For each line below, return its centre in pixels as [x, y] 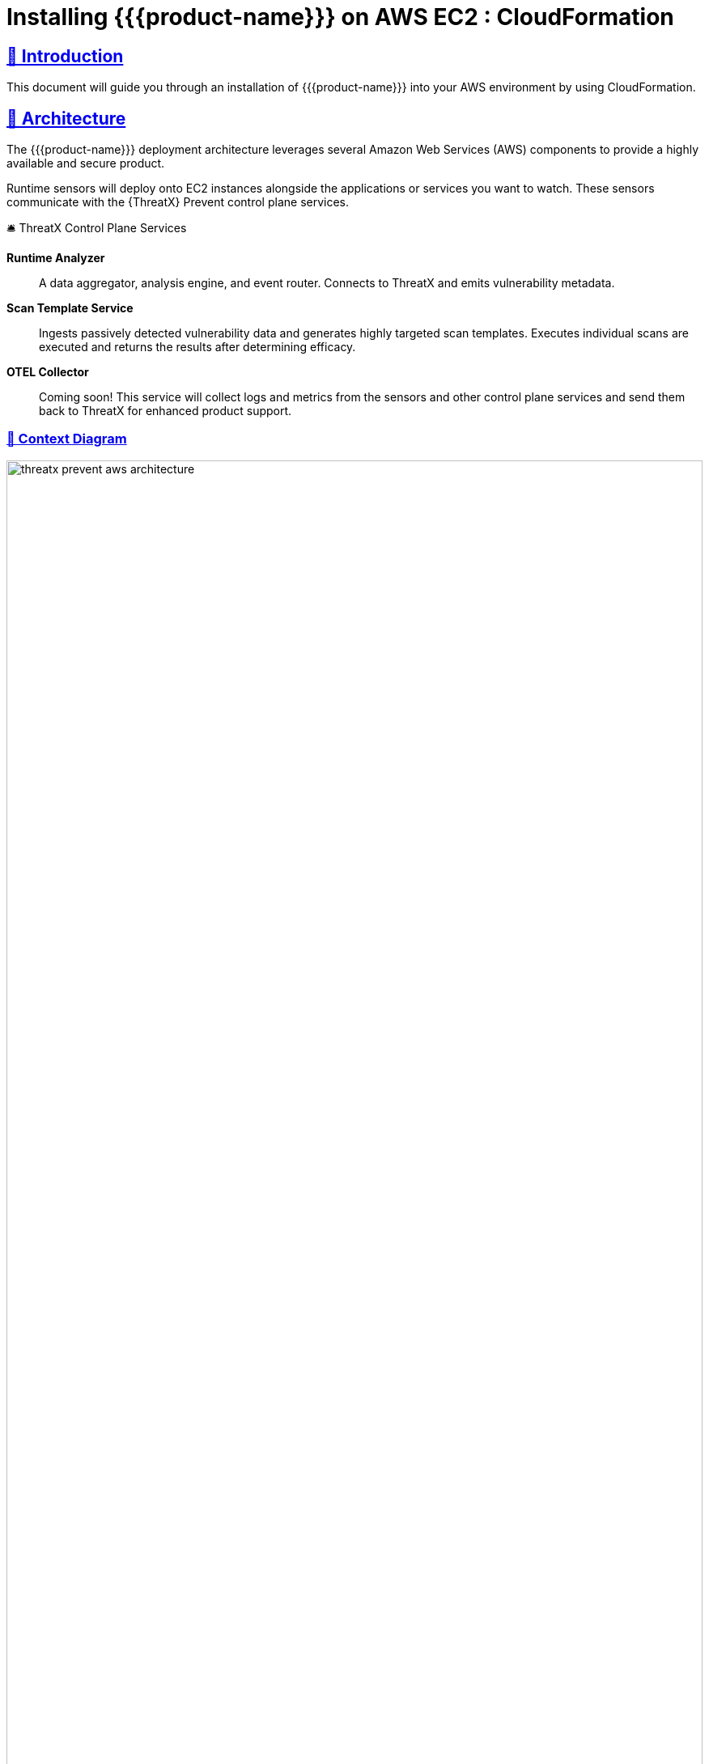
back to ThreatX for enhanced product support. [166, 411]
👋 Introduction [65, 56]
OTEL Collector [48, 372]
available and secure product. [86, 163]
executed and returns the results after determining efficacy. [197, 347]
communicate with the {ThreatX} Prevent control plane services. [178, 202]
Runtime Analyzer [56, 258]
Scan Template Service [70, 308]
